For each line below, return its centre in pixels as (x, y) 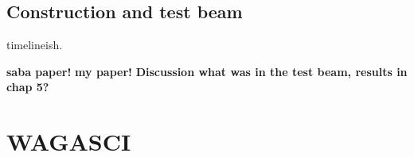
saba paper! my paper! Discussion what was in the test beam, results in (207, 71)
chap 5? (28, 87)
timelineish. (35, 45)
